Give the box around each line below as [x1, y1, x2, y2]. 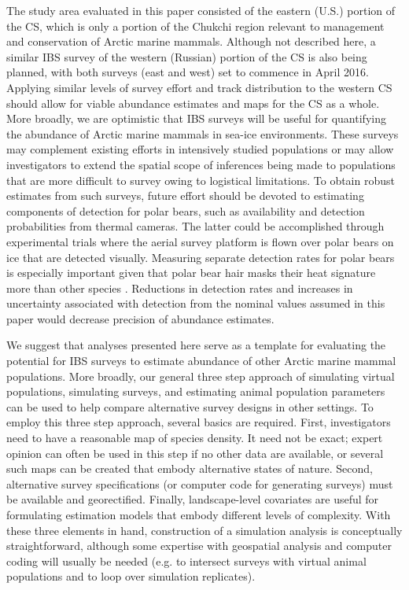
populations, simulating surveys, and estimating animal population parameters [6, 383, 385, 400]
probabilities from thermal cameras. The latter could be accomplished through [6, 218, 385, 234]
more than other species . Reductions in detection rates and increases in [6, 279, 353, 296]
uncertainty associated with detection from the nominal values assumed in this [6, 295, 385, 312]
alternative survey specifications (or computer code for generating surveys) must [6, 475, 393, 492]
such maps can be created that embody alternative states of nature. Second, [6, 460, 373, 477]
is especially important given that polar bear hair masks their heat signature [6, 264, 376, 281]
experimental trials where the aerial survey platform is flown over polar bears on [6, 233, 394, 249]
